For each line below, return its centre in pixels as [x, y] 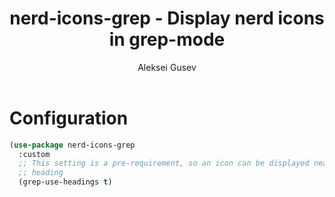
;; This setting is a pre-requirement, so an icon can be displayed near [175, 163]
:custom [34, 154]
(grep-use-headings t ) [65, 182]
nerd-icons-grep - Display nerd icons [167, 18]
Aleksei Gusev [167, 67]
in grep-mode [167, 39]
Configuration [69, 118]
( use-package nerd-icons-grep [72, 145]
